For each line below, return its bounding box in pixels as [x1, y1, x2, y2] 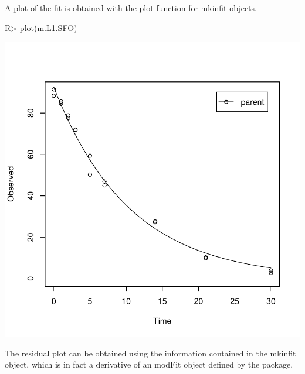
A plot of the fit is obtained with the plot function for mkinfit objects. [5, 2, 257, 13]
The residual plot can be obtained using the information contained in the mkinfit [5, 346, 296, 359]
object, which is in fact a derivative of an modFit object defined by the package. [5, 358, 293, 370]
